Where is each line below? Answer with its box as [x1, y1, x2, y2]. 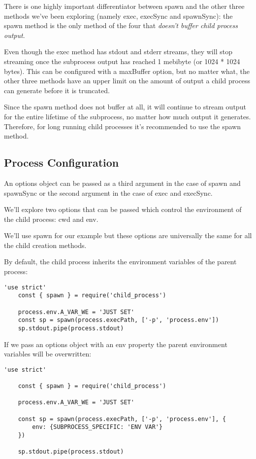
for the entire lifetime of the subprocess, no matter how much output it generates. [4, 111, 251, 121]
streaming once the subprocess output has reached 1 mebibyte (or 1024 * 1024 [4, 56, 240, 66]
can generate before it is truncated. [4, 85, 110, 95]
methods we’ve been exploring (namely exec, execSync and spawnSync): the [4, 10, 233, 21]
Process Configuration [4, 155, 119, 170]
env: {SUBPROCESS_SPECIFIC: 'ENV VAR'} [32, 424, 163, 431]
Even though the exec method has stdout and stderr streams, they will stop [4, 46, 232, 57]
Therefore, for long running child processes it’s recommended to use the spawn [4, 121, 241, 131]
